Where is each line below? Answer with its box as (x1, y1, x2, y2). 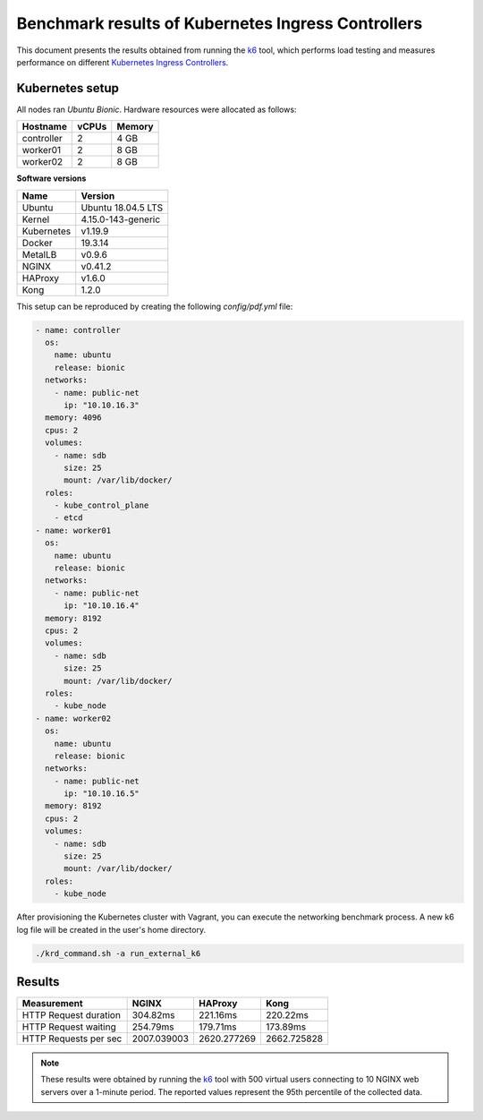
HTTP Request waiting (21, 1021, 116, 1033)
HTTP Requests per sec (21, 1032, 123, 1045)
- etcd (54, 513, 83, 523)
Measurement (21, 997, 84, 1010)
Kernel (21, 213, 50, 226)
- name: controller (35, 325, 121, 335)
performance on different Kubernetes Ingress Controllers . (16, 56, 229, 67)
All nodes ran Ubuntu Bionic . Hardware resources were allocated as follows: (16, 104, 297, 115)
